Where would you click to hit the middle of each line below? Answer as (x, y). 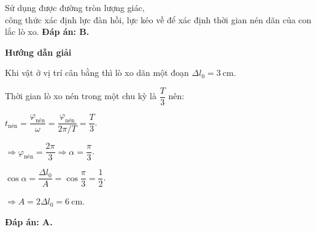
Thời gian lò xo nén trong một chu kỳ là (81, 96)
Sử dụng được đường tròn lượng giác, (75, 7)
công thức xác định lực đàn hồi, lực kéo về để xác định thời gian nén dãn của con (158, 19)
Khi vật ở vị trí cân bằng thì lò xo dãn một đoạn (97, 73)
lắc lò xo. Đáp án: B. (47, 32)
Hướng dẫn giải (38, 52)
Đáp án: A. (29, 221)
